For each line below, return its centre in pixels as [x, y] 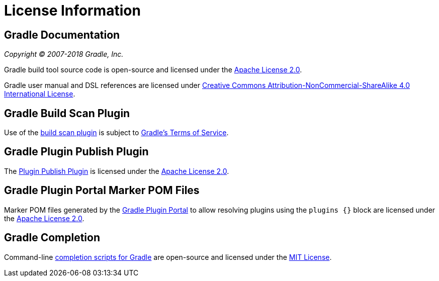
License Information [72, 11]
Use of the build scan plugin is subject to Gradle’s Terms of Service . [116, 133]
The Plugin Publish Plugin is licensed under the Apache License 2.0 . [117, 171]
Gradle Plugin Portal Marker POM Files [102, 191]
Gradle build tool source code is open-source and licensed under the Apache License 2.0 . [153, 70]
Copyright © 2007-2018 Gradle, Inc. [64, 54]
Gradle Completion [52, 238]
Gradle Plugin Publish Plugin [76, 152]
